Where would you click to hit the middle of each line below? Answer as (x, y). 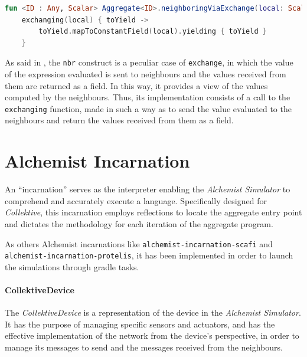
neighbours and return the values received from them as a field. (119, 120)
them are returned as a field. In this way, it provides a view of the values (136, 85)
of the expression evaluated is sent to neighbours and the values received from (146, 74)
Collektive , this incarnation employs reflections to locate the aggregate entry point (153, 212)
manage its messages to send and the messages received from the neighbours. (144, 347)
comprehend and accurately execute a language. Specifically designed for (136, 200)
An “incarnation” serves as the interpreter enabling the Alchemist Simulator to (148, 189)
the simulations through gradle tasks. (72, 266)
